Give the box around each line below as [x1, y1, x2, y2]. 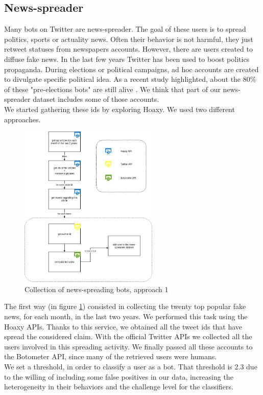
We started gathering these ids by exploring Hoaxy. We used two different [4, 103, 235, 114]
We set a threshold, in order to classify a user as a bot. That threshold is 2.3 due [4, 361, 257, 371]
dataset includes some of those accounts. [33, 94, 159, 104]
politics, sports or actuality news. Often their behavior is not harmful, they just [4, 33, 253, 44]
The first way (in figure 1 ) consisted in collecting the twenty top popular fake [4, 301, 246, 312]
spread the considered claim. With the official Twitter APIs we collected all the [4, 331, 252, 342]
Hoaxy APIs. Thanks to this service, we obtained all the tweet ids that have [4, 321, 243, 332]
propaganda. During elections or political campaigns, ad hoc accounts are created [4, 63, 259, 74]
